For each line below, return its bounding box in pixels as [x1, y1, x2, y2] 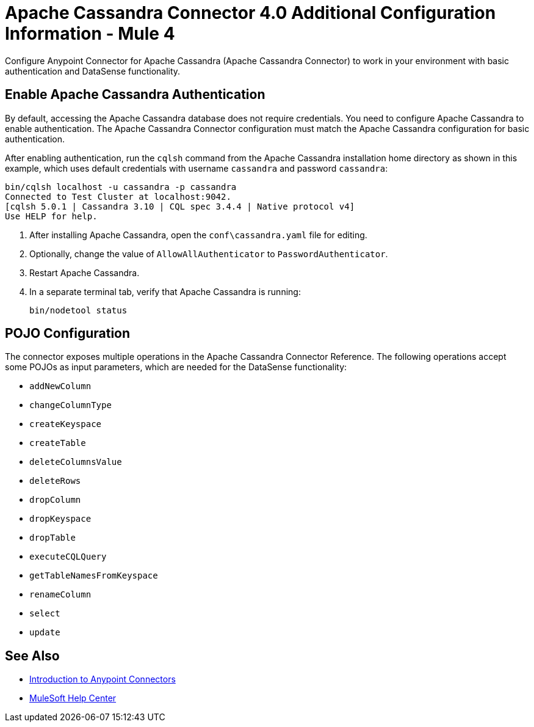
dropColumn [29, 495, 81, 505]
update [29, 627, 60, 638]
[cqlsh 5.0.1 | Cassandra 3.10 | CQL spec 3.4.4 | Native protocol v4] [5, 201, 355, 211]
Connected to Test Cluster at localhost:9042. [5, 191, 231, 202]
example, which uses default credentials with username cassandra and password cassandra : [5, 163, 388, 174]
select [29, 608, 60, 619]
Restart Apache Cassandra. [29, 267, 140, 278]
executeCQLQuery [29, 552, 107, 562]
